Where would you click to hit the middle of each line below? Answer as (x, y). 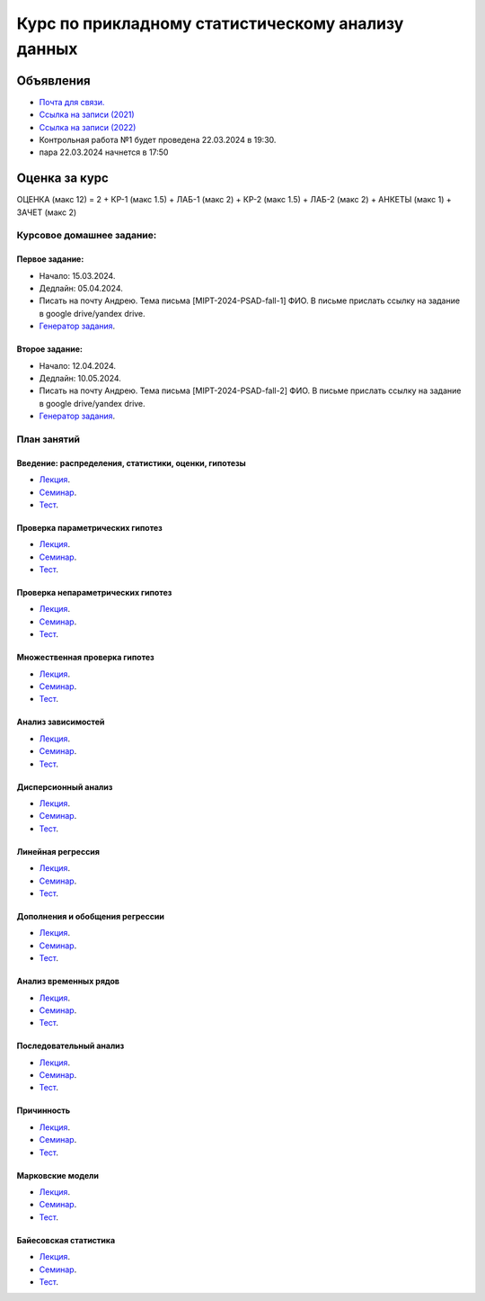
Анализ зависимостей (61, 722)
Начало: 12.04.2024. (78, 365)
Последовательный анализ (71, 1046)
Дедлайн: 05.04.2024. (81, 289)
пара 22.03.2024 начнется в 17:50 (104, 152)
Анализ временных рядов (68, 982)
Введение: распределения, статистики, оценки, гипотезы (131, 462)
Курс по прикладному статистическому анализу (210, 23)
